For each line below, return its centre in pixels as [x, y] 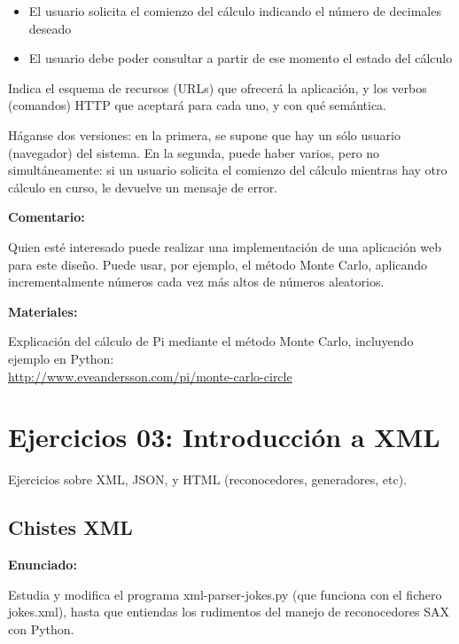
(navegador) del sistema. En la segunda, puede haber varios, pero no [194, 152]
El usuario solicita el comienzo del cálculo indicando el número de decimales [235, 11]
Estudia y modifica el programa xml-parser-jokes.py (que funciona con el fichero [225, 594]
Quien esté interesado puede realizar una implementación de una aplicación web [225, 246]
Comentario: [47, 217]
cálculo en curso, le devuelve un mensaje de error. [143, 187]
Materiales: [43, 311]
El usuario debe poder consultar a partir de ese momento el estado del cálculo [241, 58]
